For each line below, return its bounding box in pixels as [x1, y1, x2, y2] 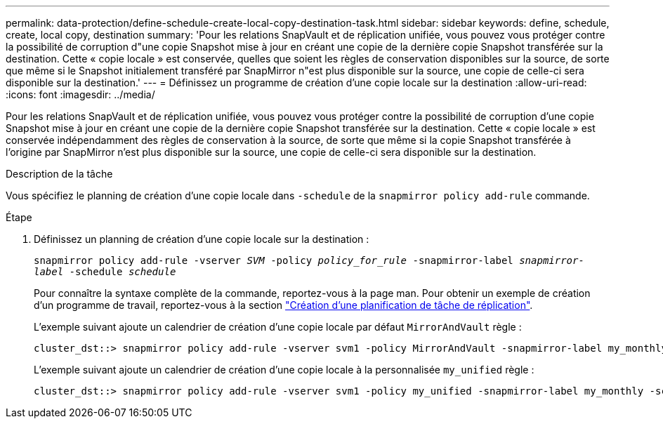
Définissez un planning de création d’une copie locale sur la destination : [34, 233, 369, 245]
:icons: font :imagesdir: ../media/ [6, 88, 155, 100]
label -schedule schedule [34, 266, 176, 277]
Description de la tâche [6, 168, 113, 180]
